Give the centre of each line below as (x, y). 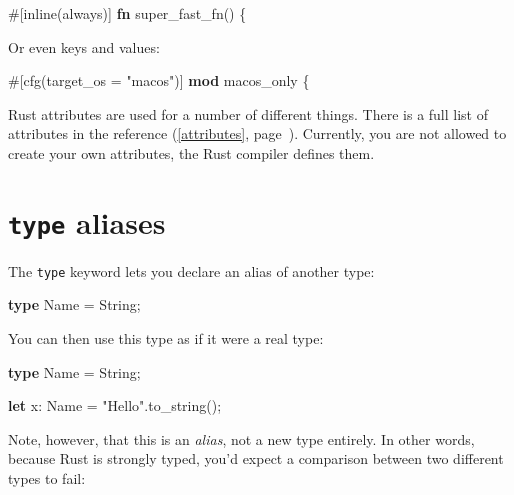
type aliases (87, 221)
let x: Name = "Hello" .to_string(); (115, 405)
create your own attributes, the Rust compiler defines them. (191, 152)
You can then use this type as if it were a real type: (166, 338)
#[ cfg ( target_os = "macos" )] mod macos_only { (159, 80)
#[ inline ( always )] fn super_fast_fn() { (127, 13)
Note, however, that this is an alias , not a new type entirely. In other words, (241, 438)
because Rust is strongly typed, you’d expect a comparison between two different (256, 458)
